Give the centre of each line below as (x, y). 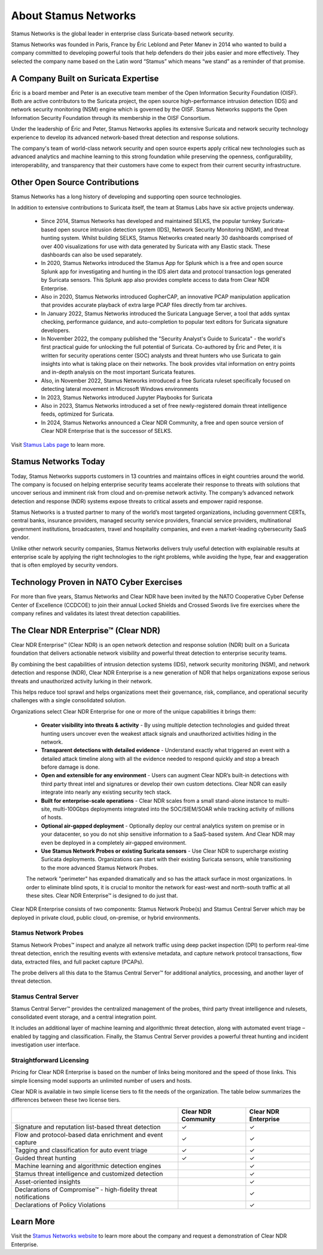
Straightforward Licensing (50, 1060)
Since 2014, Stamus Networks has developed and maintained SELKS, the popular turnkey (151, 221)
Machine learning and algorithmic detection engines (88, 1166)
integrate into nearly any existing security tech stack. (106, 792)
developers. (56, 330)
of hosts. (52, 817)
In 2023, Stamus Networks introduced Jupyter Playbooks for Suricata (127, 397)
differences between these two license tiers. (66, 1100)
